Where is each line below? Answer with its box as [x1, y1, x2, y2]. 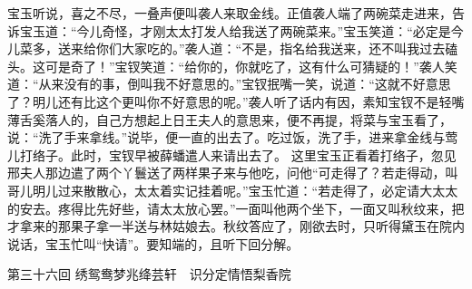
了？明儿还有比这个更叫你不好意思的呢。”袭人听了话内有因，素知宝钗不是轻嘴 [7, 92, 465, 111]
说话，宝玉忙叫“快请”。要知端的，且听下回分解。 [7, 234, 300, 253]
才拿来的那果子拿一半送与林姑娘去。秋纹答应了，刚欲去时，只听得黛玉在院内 [7, 217, 465, 236]
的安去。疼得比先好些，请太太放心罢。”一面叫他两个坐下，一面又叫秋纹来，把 [7, 198, 465, 217]
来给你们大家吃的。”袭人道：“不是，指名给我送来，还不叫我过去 [70, 39, 446, 58]
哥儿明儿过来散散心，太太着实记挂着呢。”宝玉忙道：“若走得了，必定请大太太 [7, 180, 458, 199]
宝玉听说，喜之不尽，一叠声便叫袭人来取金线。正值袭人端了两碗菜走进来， [7, 4, 452, 22]
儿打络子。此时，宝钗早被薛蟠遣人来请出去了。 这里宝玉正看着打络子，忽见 [7, 145, 457, 164]
